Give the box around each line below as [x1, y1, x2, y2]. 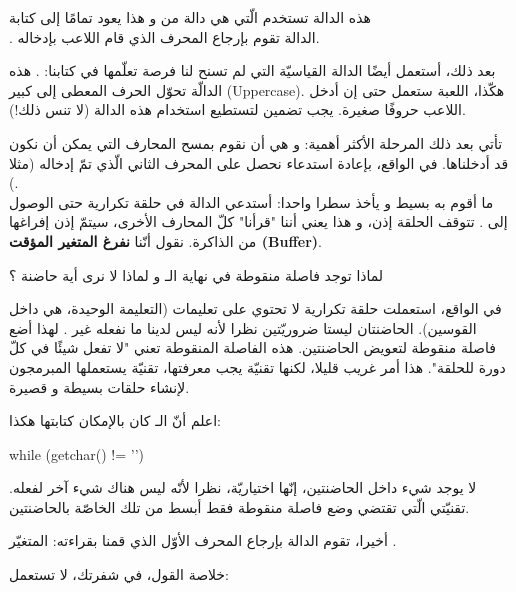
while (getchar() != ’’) [9, 443, 144, 464]
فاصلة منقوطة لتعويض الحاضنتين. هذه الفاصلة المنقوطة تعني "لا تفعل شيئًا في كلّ [9, 337, 496, 358]
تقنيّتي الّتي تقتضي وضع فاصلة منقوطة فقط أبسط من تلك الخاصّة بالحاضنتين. [9, 496, 470, 517]
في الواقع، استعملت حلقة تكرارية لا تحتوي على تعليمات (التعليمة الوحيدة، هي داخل [9, 298, 502, 319]
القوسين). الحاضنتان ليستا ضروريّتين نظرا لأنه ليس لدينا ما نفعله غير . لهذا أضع [9, 317, 477, 338]
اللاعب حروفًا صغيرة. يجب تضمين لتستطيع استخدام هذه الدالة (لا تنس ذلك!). [9, 99, 466, 120]
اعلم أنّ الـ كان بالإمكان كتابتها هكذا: [9, 410, 221, 431]
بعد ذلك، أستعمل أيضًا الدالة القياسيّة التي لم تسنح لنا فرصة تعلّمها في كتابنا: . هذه [9, 60, 496, 81]
